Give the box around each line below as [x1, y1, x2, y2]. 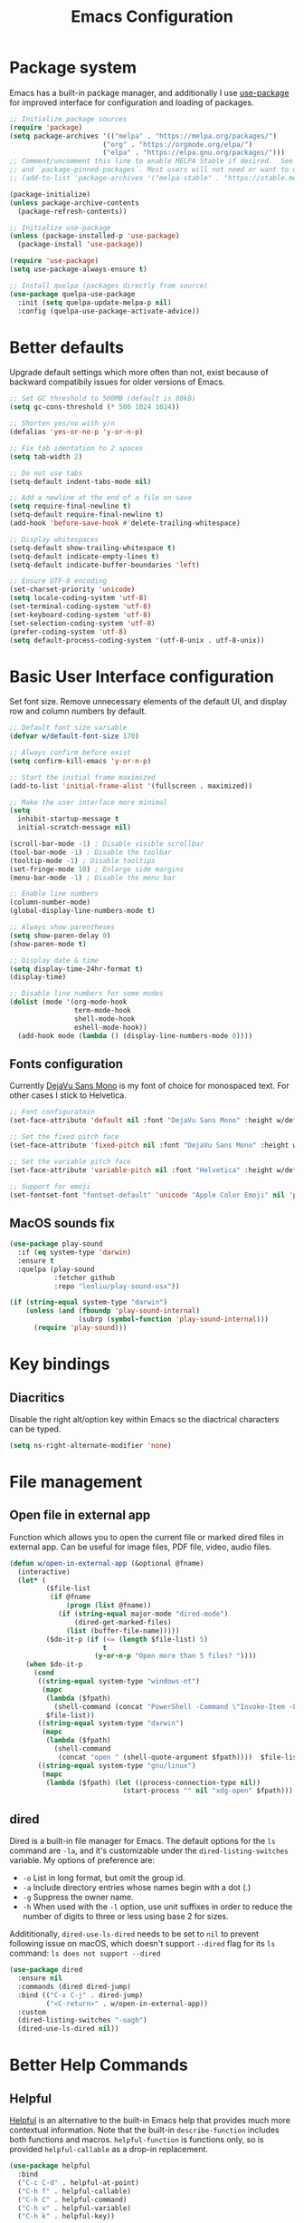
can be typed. [9, 1423, 62, 1434]
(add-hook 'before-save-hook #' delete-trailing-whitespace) [9, 519, 242, 528]
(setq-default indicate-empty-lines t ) [9, 551, 160, 561]
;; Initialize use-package [9, 223, 111, 232]
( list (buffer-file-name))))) [66, 1626, 180, 1636]
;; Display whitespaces [9, 535, 100, 544]
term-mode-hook [73, 1006, 131, 1015]
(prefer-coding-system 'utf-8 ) [9, 627, 128, 636]
